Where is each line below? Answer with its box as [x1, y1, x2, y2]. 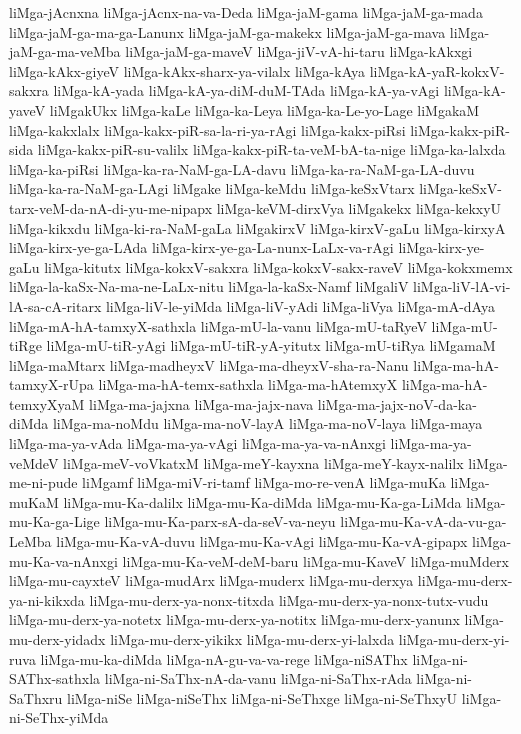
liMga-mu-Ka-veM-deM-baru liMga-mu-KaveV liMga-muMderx [122, 550, 509, 571]
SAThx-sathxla [9, 668, 101, 689]
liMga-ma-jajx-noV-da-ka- [317, 393, 477, 414]
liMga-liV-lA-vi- [413, 276, 511, 297]
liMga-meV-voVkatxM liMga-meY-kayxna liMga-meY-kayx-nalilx [63, 452, 464, 473]
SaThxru [9, 687, 63, 708]
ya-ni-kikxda [9, 589, 85, 610]
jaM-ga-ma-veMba [9, 41, 121, 62]
